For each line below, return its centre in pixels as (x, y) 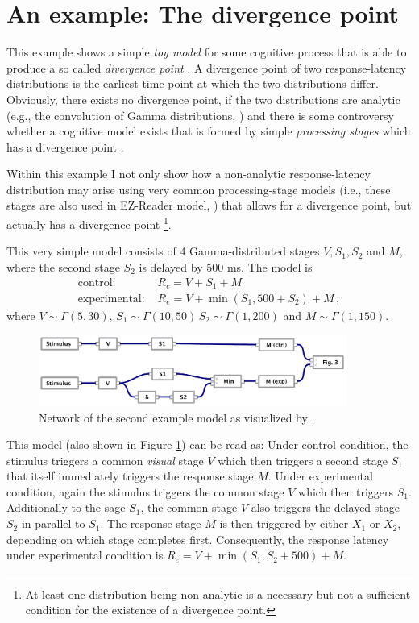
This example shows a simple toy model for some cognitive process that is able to (207, 52)
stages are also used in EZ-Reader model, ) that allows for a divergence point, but (209, 205)
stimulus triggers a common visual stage (105, 460)
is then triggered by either (284, 523)
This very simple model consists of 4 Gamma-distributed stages (163, 251)
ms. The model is (270, 266)
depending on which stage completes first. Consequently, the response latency (198, 539)
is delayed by (171, 266)
